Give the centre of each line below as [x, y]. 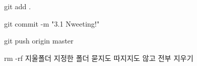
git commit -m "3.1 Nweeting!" [52, 23]
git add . [18, 6]
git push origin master [39, 41]
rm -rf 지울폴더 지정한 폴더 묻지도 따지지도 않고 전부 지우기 [99, 58]
